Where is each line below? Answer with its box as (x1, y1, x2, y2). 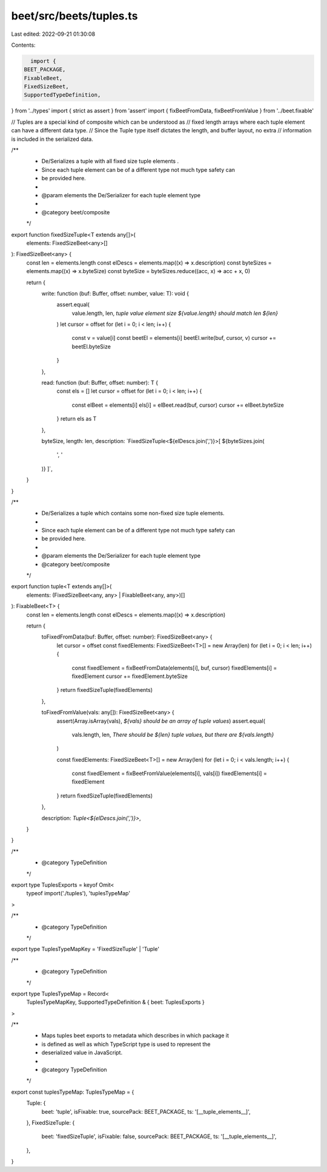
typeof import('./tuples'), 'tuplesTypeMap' (26, 890, 130, 897)
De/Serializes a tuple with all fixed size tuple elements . (41, 158, 179, 165)
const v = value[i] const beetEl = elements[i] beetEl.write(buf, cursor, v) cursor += (71, 334, 277, 342)
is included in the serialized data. (11, 135, 94, 143)
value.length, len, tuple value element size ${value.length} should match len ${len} (71, 310, 279, 317)
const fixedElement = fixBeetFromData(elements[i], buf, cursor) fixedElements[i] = (71, 664, 277, 671)
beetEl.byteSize (71, 343, 111, 350)
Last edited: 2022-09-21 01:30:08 (11, 30, 96, 38)
